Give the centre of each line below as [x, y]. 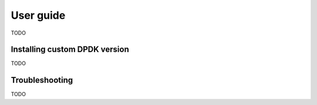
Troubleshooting [42, 80]
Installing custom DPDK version [70, 50]
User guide [38, 15]
